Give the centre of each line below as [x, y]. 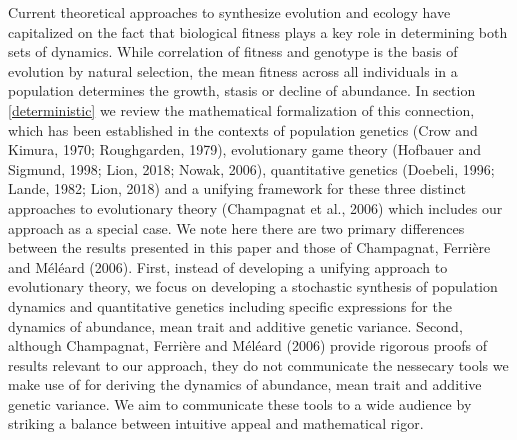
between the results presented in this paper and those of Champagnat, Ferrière [249, 247]
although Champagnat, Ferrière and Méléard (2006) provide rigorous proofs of [248, 345]
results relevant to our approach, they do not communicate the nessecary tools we [258, 364]
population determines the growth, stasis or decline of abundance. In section [242, 90]
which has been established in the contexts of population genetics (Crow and [243, 129]
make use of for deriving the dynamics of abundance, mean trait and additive [245, 384]
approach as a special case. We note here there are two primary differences [236, 227]
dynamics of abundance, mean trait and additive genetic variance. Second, [235, 325]
